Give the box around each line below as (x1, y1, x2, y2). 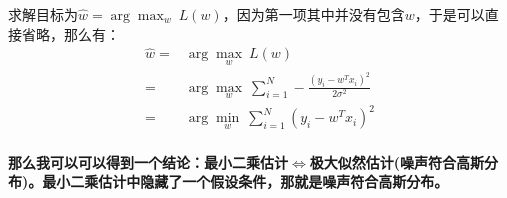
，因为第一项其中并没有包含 (222, 4, 405, 24)
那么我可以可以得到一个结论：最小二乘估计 (8, 151, 288, 172)
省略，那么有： (21, 23, 120, 44)
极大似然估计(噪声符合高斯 (309, 151, 484, 172)
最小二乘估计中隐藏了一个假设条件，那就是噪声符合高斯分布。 (42, 171, 449, 192)
